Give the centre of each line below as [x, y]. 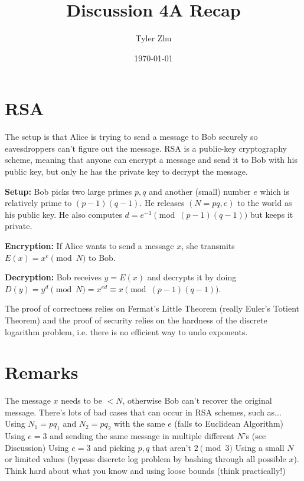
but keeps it [272, 214]
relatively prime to [38, 203]
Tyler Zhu [153, 38]
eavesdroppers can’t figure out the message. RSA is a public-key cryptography [146, 148]
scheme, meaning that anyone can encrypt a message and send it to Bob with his [151, 160]
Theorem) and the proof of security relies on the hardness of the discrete [136, 320]
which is [274, 191]
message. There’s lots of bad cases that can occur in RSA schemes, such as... [143, 412]
